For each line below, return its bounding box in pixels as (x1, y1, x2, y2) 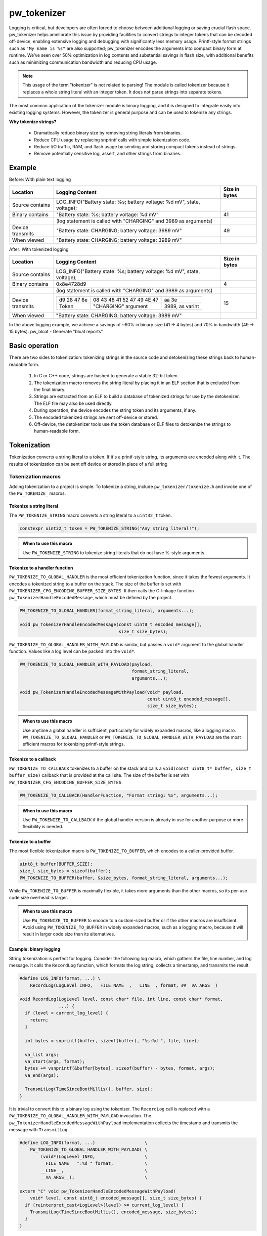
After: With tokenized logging (9, 246, 69, 252)
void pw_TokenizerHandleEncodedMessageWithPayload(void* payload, (19, 689, 184, 695)
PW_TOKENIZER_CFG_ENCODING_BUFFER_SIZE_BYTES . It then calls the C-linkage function (9, 588, 194, 594)
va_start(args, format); (25, 1059, 85, 1064)
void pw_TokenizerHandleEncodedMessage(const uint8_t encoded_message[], (19, 622, 202, 627)
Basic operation (9, 342, 59, 350)
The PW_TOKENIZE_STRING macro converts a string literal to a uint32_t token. (9, 512, 172, 518)
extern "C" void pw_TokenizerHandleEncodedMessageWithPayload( (19, 1188, 177, 1194)
